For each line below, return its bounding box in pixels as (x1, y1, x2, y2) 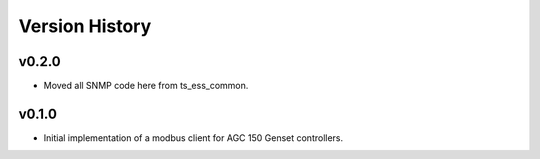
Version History (18, 15, 152, 37)
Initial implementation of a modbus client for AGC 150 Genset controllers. (43, 131, 344, 144)
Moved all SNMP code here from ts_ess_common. (43, 80, 249, 92)
